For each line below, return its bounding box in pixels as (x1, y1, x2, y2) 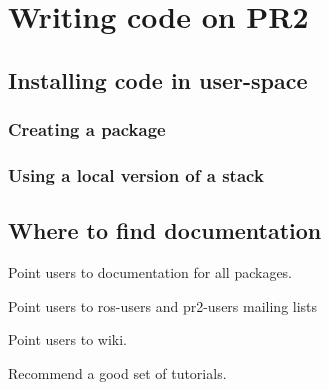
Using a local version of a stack (8, 162, 264, 187)
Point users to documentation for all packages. (8, 262, 293, 283)
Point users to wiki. (8, 329, 127, 350)
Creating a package (8, 117, 166, 142)
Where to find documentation (8, 215, 322, 246)
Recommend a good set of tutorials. (8, 362, 227, 383)
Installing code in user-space (8, 64, 308, 95)
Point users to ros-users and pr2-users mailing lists (8, 295, 318, 316)
